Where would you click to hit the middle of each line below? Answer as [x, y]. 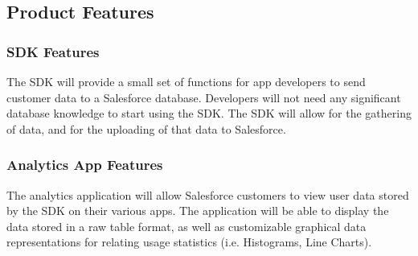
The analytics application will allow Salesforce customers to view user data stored [208, 194]
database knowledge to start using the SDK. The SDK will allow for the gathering [209, 113]
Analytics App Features [85, 165]
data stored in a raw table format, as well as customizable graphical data [186, 226]
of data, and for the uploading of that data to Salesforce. [146, 128]
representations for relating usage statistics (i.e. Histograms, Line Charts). [189, 242]
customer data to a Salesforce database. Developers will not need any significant [204, 97]
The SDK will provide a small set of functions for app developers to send [186, 81]
